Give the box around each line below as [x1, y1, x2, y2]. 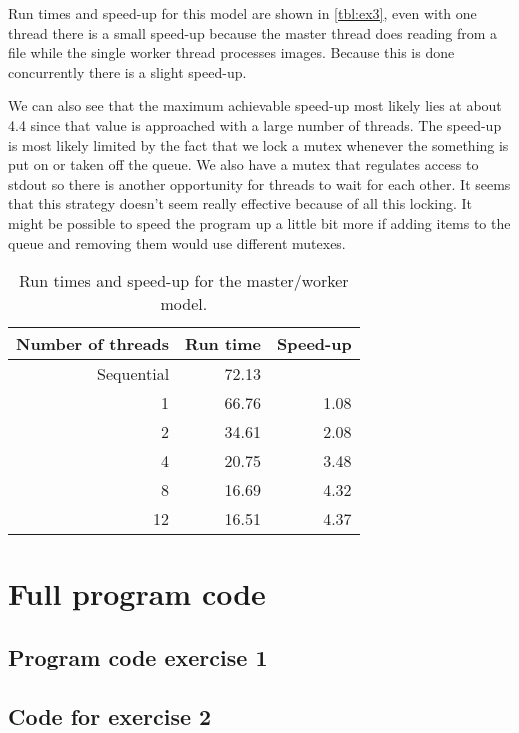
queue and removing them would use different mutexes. [8, 232, 346, 253]
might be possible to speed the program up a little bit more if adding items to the [8, 212, 511, 233]
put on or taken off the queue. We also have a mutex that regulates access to [8, 154, 479, 175]
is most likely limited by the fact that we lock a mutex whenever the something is [8, 134, 509, 155]
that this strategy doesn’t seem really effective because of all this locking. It [8, 193, 473, 214]
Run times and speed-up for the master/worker [19, 269, 349, 293]
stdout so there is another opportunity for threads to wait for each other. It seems [8, 173, 511, 194]
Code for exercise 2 [8, 700, 212, 731]
